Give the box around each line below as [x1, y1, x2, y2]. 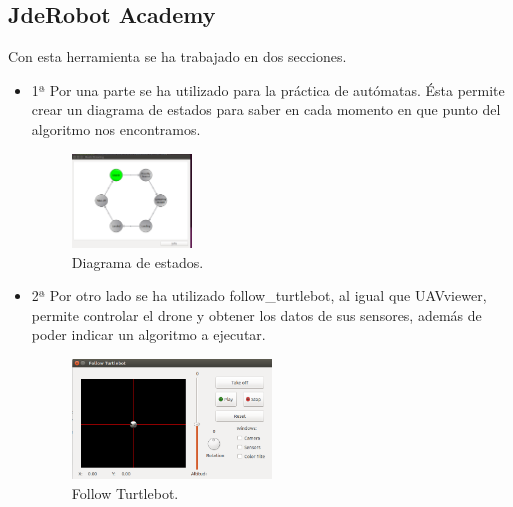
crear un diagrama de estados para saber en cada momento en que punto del [31, 99, 501, 120]
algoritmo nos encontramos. [31, 118, 201, 139]
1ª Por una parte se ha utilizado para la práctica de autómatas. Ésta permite [31, 79, 505, 100]
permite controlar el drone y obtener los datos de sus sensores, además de [31, 304, 482, 325]
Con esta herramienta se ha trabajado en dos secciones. [8, 46, 347, 67]
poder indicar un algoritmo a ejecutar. [31, 324, 266, 345]
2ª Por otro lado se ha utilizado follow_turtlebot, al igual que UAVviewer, [31, 285, 487, 306]
